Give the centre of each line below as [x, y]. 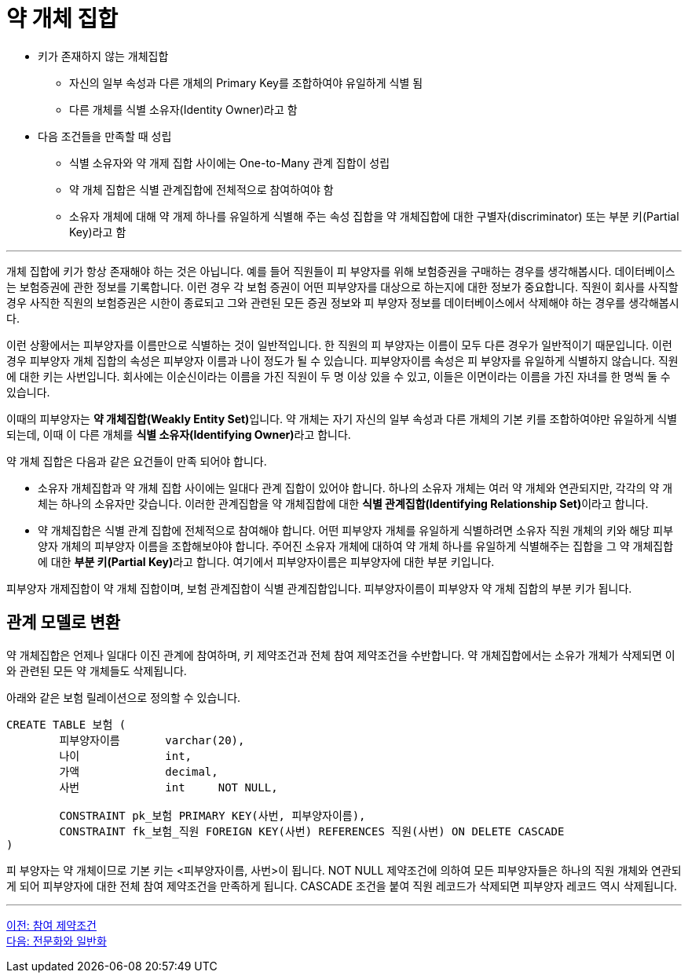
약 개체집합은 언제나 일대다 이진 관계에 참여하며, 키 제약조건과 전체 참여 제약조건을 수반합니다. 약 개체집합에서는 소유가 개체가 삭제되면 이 [341, 655]
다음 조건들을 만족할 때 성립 [105, 136]
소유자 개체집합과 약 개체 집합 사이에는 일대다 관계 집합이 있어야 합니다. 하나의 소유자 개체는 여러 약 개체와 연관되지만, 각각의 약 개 [355, 488]
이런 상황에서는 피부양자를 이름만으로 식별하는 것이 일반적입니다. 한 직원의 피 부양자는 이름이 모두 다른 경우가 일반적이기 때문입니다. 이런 [339, 345]
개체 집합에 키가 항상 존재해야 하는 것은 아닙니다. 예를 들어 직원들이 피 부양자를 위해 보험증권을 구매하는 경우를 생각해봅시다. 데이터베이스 [341, 271]
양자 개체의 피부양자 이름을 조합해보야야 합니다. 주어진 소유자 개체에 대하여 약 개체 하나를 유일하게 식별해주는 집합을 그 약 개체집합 [356, 546]
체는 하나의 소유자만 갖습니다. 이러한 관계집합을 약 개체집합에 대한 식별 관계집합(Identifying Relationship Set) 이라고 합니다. [343, 503]
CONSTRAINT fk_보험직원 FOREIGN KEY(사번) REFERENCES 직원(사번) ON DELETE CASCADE [312, 831]
